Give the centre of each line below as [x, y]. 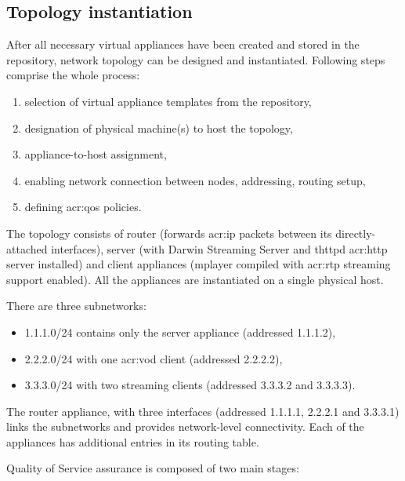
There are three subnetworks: [76, 306]
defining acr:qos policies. [83, 207]
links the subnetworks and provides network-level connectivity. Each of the [185, 426]
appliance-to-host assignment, [96, 154]
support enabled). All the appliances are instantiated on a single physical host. [195, 279]
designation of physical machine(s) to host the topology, [159, 128]
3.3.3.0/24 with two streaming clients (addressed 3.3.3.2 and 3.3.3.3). [190, 385]
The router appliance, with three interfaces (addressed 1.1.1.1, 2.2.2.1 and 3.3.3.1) [203, 411]
